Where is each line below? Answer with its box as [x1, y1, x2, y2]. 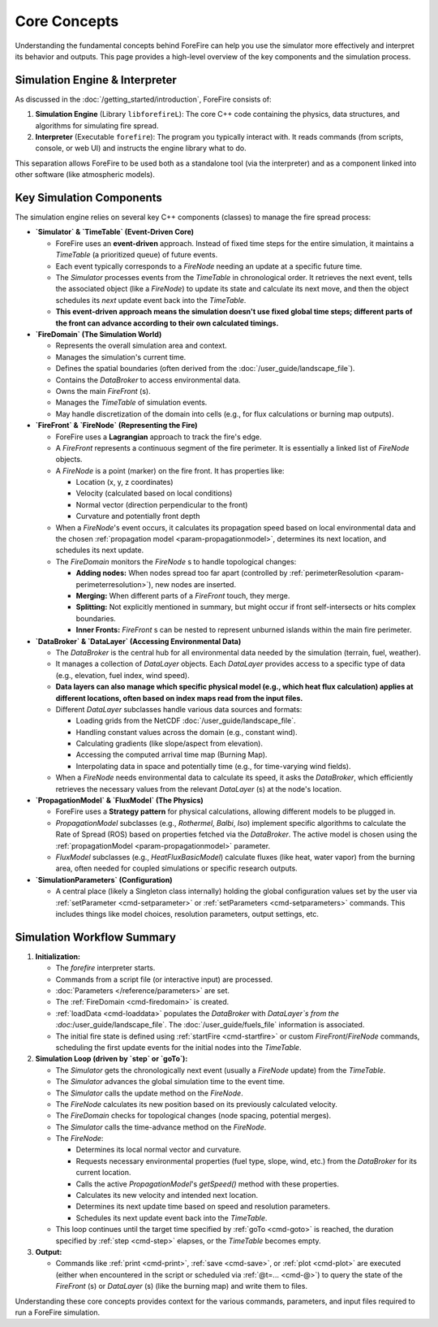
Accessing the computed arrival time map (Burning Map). [75, 750, 268, 759]
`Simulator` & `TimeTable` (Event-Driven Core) [35, 227, 195, 237]
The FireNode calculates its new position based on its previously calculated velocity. [55, 1099, 338, 1109]
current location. [75, 1168, 131, 1178]
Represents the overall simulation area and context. [55, 341, 227, 351]
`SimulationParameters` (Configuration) [35, 875, 173, 884]
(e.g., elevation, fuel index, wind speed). [55, 670, 190, 680]
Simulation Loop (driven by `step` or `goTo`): [35, 1054, 188, 1064]
